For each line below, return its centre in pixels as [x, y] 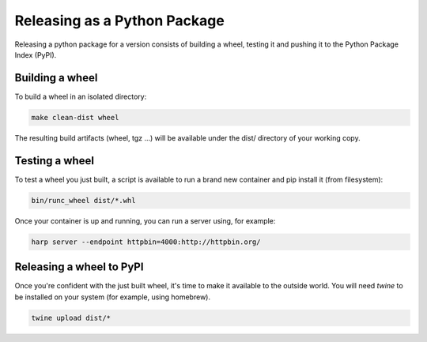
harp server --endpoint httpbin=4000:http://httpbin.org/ [146, 242]
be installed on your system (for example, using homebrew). [113, 297]
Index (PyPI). [36, 54]
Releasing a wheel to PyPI [79, 267]
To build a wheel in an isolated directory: [81, 96]
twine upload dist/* [71, 318]
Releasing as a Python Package [119, 21]
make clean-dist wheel [75, 117]
